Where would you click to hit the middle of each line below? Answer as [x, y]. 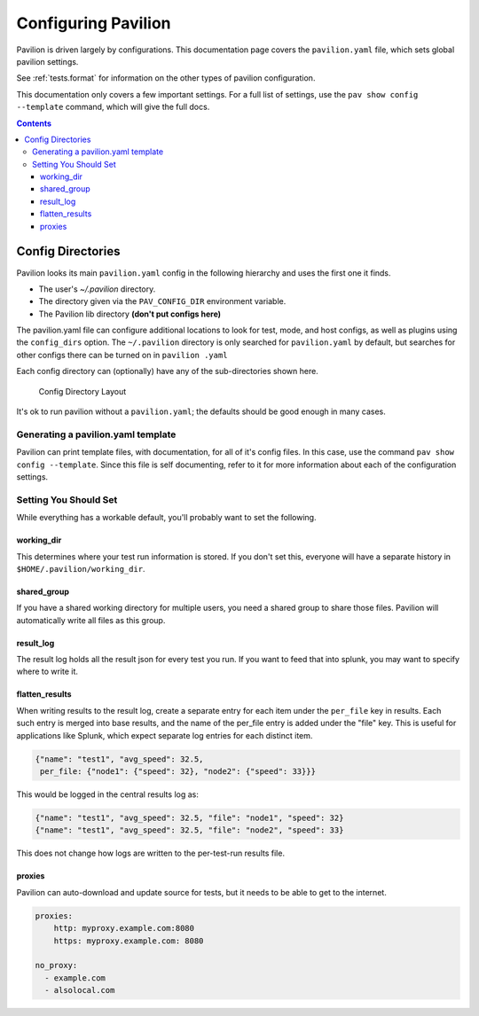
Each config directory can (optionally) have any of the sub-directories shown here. [167, 371]
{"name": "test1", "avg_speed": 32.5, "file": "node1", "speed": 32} [189, 817]
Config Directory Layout [82, 391]
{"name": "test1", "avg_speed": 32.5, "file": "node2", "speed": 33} [189, 830]
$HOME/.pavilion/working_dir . [81, 568]
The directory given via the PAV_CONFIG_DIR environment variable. [162, 301]
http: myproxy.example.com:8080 [124, 928]
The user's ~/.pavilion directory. [97, 289]
